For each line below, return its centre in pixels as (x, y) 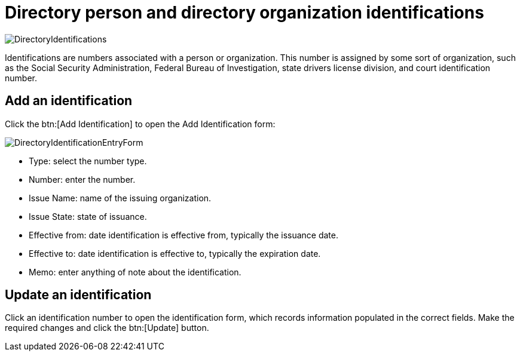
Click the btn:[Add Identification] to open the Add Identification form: (140, 124)
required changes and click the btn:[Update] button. (107, 328)
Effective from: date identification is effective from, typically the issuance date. (183, 235)
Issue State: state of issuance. (88, 216)
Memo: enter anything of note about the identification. (135, 272)
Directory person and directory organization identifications (244, 13)
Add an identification (69, 101)
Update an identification (78, 295)
